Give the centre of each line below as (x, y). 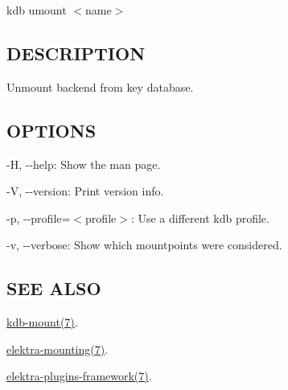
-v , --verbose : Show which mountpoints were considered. (144, 245)
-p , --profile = (39, 218)
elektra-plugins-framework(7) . (79, 376)
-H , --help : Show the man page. (84, 164)
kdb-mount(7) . (42, 322)
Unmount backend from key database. (100, 86)
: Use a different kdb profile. (200, 218)
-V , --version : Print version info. (85, 191)
